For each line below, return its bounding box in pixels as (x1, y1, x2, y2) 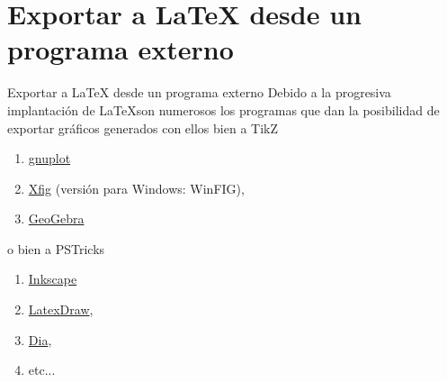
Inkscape (28, 269, 77, 288)
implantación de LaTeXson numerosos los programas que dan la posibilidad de (7, 100, 440, 119)
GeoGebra (28, 209, 85, 228)
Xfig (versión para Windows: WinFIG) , (28, 178, 245, 197)
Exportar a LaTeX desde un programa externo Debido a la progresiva (7, 83, 391, 102)
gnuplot (28, 149, 71, 168)
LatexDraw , (28, 300, 94, 319)
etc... (28, 360, 56, 379)
